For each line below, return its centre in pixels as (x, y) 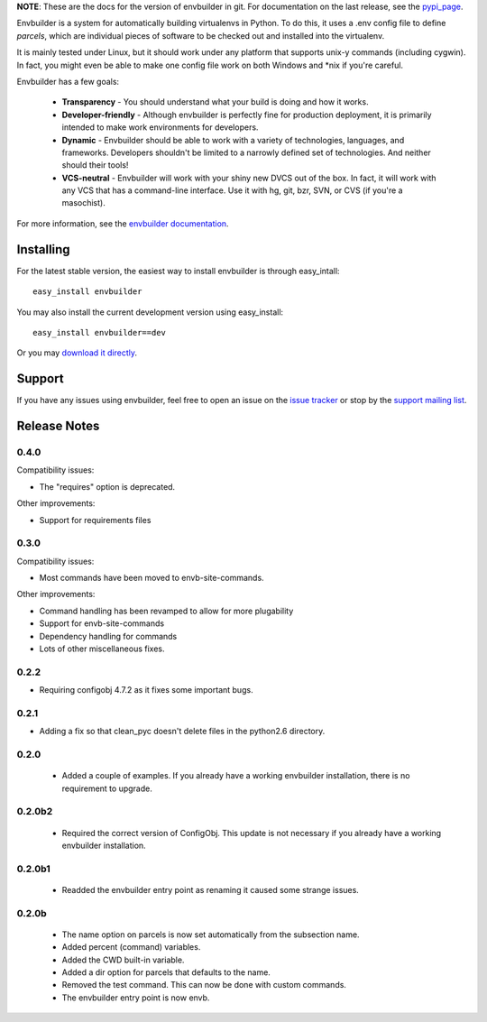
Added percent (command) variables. (131, 947)
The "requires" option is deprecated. (107, 486)
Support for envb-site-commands (102, 623)
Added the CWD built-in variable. (123, 960)
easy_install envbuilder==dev (100, 332)
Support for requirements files (95, 520)
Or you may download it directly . (77, 353)
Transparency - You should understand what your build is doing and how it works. (215, 102)
